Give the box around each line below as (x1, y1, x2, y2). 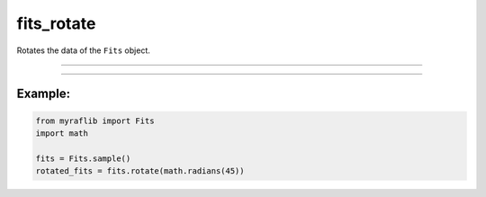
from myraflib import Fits (35, 115, 155, 126)
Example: (16, 86, 71, 102)
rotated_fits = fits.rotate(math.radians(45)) (35, 166, 245, 176)
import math (35, 128, 89, 139)
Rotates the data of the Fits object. (16, 45, 150, 56)
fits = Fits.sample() (35, 153, 131, 164)
